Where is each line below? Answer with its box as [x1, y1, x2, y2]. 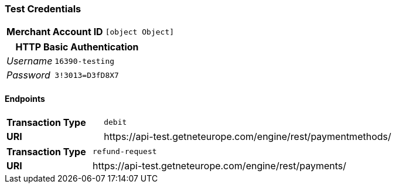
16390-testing [54, 56, 115, 66]
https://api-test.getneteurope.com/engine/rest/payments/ [92, 159, 346, 172]
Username [6, 55, 53, 67]
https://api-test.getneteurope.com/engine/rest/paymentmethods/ [104, 130, 391, 142]
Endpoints [5, 93, 45, 104]
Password [6, 69, 50, 81]
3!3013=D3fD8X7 [54, 70, 119, 80]
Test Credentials [5, 3, 81, 15]
